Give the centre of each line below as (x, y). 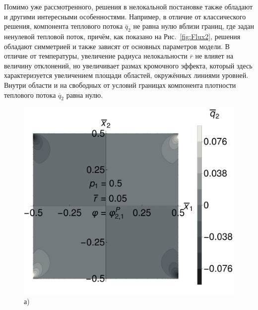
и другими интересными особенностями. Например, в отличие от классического (125, 16)
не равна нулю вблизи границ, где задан (193, 26)
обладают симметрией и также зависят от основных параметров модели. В (117, 46)
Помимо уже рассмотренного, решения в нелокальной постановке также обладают (129, 6)
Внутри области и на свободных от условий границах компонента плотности (120, 85)
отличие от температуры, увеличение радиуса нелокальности (96, 56)
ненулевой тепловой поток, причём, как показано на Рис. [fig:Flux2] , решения (122, 36)
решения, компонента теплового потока (64, 26)
